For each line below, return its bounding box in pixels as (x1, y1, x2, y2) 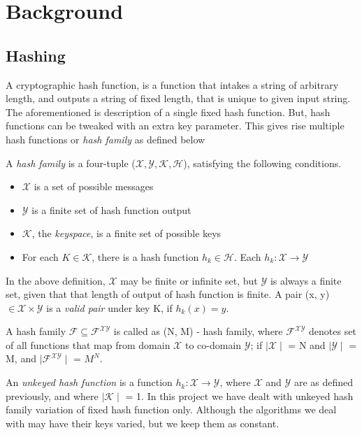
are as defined (294, 375, 354, 390)
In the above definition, (6, 273, 106, 287)
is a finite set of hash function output (31, 202, 191, 217)
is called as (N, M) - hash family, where (113, 324, 283, 338)
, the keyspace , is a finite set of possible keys (31, 226, 222, 241)
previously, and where (6, 388, 99, 403)
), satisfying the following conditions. (183, 155, 342, 170)
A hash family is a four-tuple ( (6, 155, 136, 170)
